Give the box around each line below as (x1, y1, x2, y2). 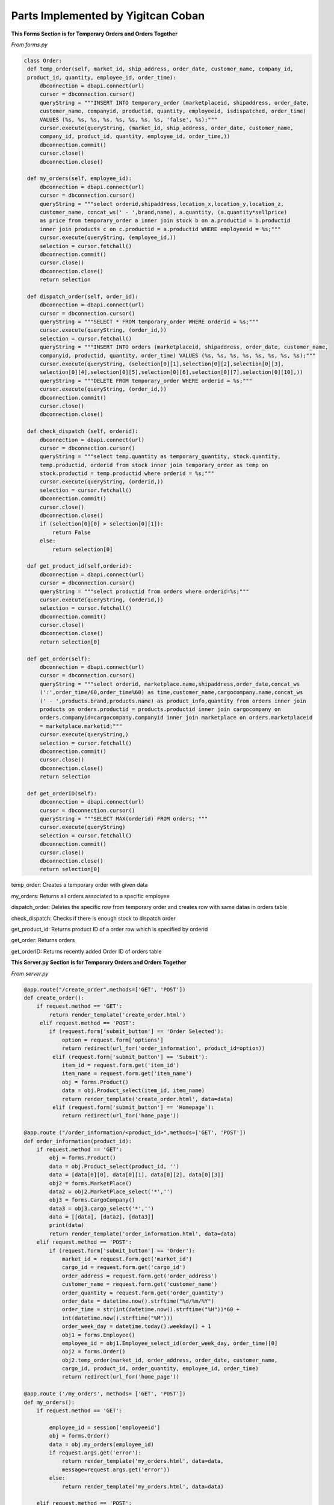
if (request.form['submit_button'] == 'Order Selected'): (49, 1028, 224, 1035)
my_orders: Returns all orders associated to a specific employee (11, 892, 170, 899)
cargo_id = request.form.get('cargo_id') (61, 1264, 186, 1271)
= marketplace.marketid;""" (39, 722, 123, 730)
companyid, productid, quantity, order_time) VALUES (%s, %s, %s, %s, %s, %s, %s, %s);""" (39, 352, 316, 359)
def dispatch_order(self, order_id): (27, 293, 138, 300)
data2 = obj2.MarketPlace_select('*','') (49, 1188, 173, 1195)
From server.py (11, 970, 49, 977)
